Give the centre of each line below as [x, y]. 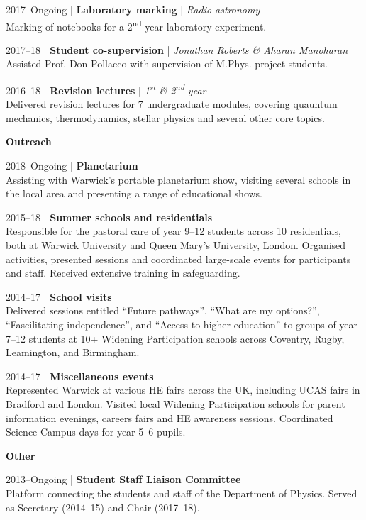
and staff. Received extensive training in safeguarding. [123, 273]
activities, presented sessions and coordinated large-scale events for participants [178, 259]
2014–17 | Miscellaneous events [80, 376]
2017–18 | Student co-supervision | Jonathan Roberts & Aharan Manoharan [177, 49]
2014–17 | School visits [59, 296]
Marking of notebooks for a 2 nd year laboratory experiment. [136, 25]
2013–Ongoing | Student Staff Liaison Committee [123, 479]
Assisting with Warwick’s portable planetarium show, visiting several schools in [178, 179]
